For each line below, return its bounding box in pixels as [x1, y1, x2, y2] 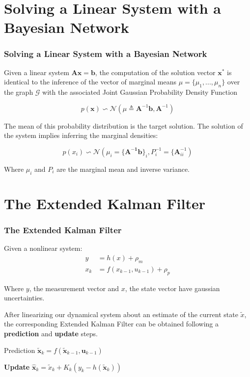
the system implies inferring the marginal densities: [4, 130, 158, 140]
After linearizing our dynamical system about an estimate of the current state [4, 309, 238, 319]
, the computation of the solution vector [95, 67, 216, 77]
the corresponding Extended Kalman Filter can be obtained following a [4, 319, 219, 329]
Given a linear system [4, 67, 69, 77]
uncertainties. [4, 293, 45, 303]
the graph [4, 87, 33, 97]
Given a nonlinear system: [4, 243, 83, 253]
